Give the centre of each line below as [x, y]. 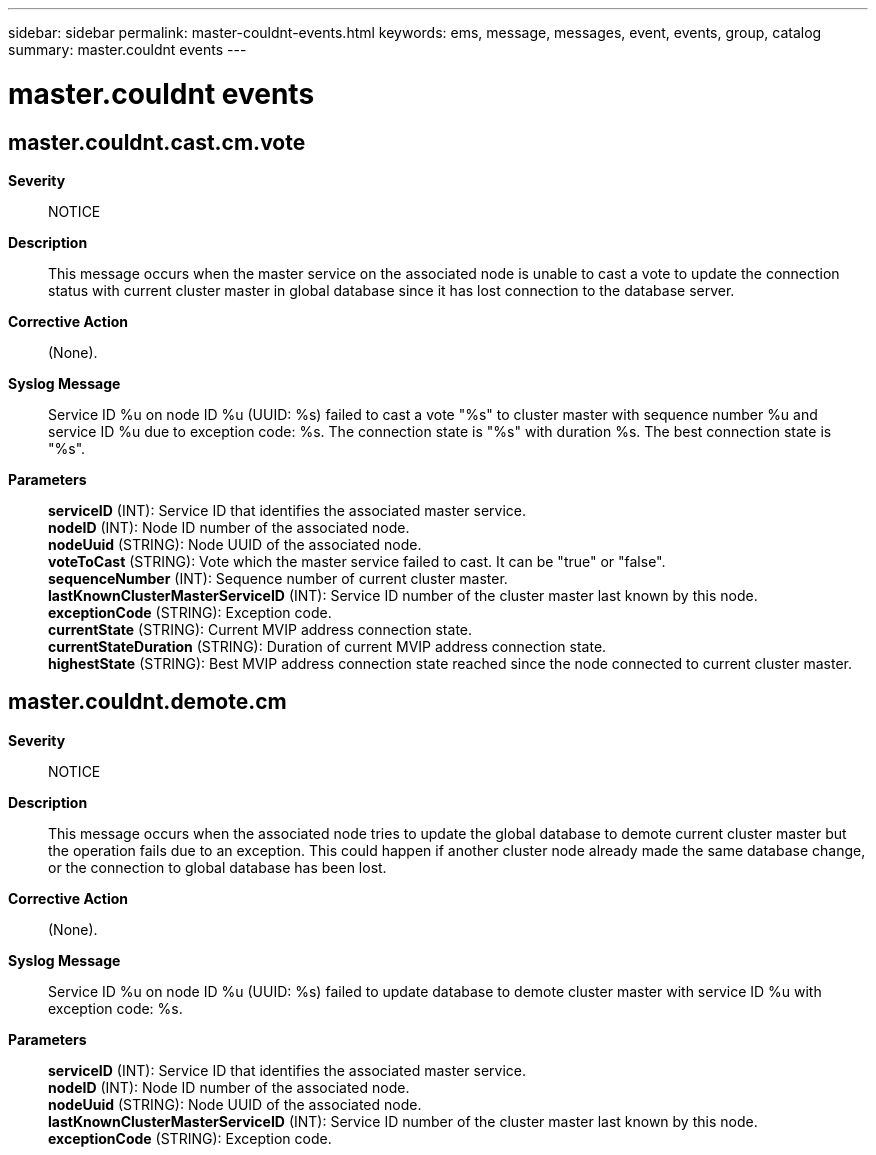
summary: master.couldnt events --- [127, 49]
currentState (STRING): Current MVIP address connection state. [260, 629]
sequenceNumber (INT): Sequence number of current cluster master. [278, 578]
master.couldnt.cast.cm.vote [157, 142]
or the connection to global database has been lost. [217, 867]
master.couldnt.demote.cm [147, 702]
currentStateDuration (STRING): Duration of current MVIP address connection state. [327, 646]
